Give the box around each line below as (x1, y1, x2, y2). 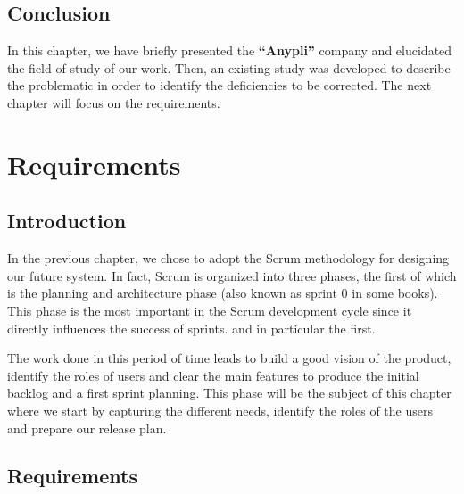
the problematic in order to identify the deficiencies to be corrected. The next (7, 76, 432, 95)
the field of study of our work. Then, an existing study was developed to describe (7, 58, 451, 77)
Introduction (7, 207, 127, 235)
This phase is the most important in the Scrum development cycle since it (7, 301, 412, 319)
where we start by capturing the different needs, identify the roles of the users (7, 400, 433, 419)
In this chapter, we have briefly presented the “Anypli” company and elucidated (7, 41, 452, 60)
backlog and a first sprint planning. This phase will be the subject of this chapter (7, 383, 452, 402)
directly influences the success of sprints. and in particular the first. (7, 318, 376, 337)
